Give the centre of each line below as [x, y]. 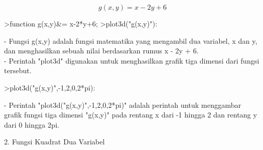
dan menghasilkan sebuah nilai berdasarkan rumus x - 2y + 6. [101, 51]
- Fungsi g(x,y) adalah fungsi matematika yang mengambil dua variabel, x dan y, [131, 40]
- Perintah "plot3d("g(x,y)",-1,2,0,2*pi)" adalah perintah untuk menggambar [123, 104]
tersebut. [18, 70]
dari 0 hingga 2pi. [32, 124]
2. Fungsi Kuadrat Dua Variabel [55, 142]
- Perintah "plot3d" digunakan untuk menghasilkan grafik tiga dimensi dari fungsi [132, 60]
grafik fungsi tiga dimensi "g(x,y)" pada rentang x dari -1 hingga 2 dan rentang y [131, 115]
